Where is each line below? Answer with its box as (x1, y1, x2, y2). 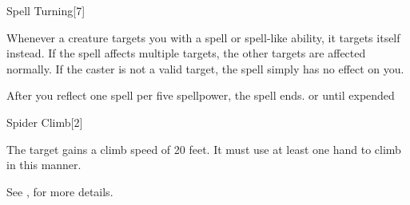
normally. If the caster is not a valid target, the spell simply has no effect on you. (6, 60, 404, 77)
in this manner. (6, 156, 82, 173)
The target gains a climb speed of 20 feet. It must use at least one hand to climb (6, 140, 401, 157)
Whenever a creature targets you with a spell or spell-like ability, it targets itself (6, 29, 400, 45)
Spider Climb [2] (6, 113, 83, 130)
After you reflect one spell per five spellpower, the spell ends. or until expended (6, 87, 395, 104)
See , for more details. (6, 183, 113, 199)
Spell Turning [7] (6, 2, 86, 18)
